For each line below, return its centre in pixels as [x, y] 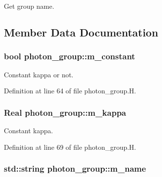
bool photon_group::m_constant [70, 56]
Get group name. [29, 6]
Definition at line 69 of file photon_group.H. [70, 147]
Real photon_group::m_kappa [65, 112]
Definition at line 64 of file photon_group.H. [70, 91]
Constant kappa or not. [39, 74]
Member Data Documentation [81, 32]
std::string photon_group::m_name [75, 168]
